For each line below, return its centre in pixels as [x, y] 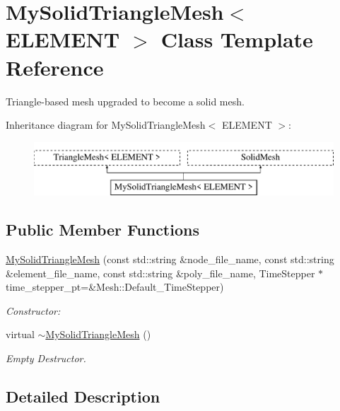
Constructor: [33, 310]
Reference [55, 67]
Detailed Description [83, 396]
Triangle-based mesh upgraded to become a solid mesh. [125, 101]
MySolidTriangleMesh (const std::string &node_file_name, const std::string [170, 259]
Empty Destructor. [46, 358]
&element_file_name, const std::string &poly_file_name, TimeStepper [160, 273]
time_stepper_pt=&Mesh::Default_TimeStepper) [115, 287]
